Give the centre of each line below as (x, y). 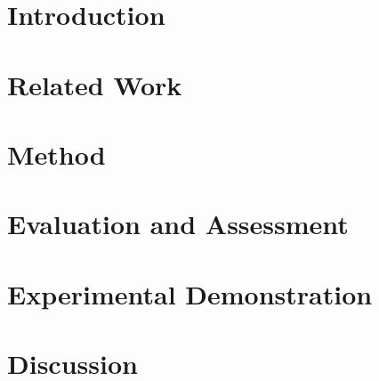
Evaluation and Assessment (178, 224)
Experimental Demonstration (190, 293)
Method (56, 154)
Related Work (95, 84)
